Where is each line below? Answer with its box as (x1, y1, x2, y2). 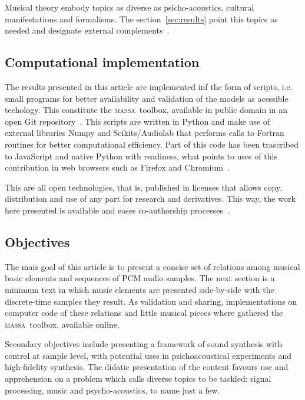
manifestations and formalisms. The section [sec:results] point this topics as (5, 12, 278, 25)
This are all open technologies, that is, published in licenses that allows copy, (5, 181, 283, 193)
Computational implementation (5, 53, 200, 71)
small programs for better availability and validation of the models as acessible (5, 92, 289, 104)
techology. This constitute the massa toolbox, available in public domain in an (5, 104, 288, 116)
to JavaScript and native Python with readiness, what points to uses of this (5, 149, 277, 162)
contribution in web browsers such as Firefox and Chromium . (5, 161, 230, 174)
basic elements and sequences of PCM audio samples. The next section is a (5, 272, 275, 284)
